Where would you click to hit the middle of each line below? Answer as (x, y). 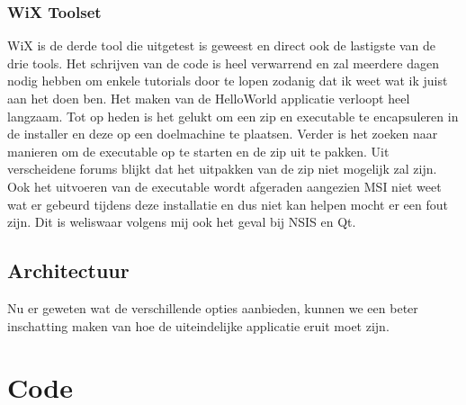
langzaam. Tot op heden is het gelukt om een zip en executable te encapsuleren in (233, 116)
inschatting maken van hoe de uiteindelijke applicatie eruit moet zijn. (198, 325)
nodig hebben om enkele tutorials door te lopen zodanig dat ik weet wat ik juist (228, 81)
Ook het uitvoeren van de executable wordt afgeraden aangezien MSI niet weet (224, 186)
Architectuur (68, 270)
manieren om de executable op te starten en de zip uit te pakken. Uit (198, 151)
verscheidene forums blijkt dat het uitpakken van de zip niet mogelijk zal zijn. (222, 169)
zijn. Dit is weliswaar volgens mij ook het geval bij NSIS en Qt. (182, 222)
